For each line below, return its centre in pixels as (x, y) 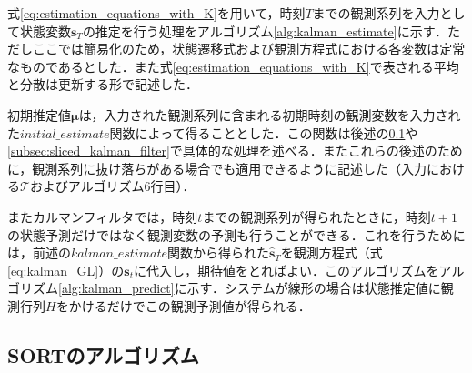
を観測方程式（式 (331, 252)
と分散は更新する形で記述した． (103, 84)
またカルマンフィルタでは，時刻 (103, 216)
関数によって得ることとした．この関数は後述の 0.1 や (264, 132)
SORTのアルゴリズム (103, 354)
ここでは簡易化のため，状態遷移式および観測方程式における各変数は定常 (249, 49)
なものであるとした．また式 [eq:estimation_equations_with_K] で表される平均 (233, 66)
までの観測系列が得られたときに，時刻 (316, 216)
